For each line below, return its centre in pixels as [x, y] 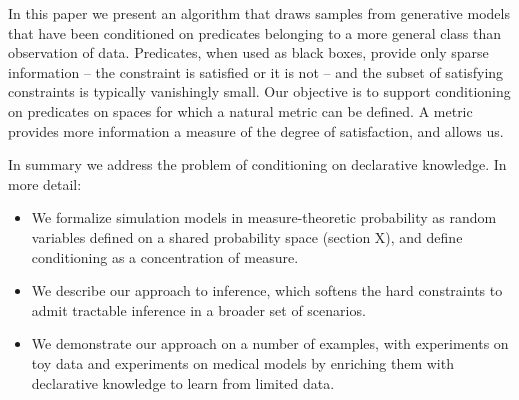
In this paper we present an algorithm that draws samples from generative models [259, 13]
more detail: [45, 183]
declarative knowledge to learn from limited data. [183, 382]
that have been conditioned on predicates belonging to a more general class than [255, 32]
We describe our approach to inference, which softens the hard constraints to [267, 290]
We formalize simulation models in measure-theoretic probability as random [264, 217]
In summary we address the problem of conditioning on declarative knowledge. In [257, 164]
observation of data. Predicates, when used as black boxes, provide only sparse [248, 52]
